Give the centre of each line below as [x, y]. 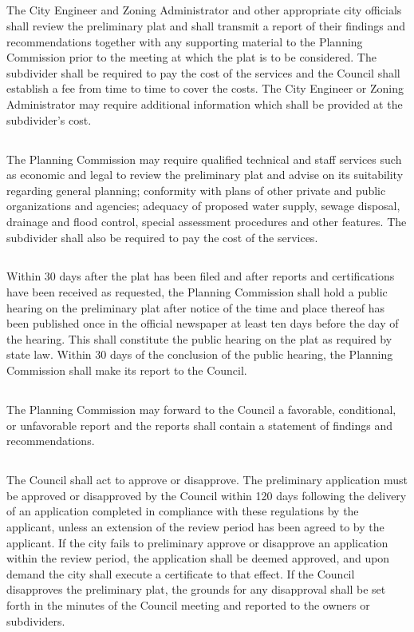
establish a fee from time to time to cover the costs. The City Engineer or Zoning [205, 88]
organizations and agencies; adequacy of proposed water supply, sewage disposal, [203, 206]
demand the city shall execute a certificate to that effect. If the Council [181, 573]
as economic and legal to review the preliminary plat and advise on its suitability [205, 175]
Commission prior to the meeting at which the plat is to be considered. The [191, 57]
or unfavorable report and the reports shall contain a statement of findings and [199, 425]
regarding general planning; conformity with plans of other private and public [196, 190]
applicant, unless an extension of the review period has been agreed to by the [195, 526]
